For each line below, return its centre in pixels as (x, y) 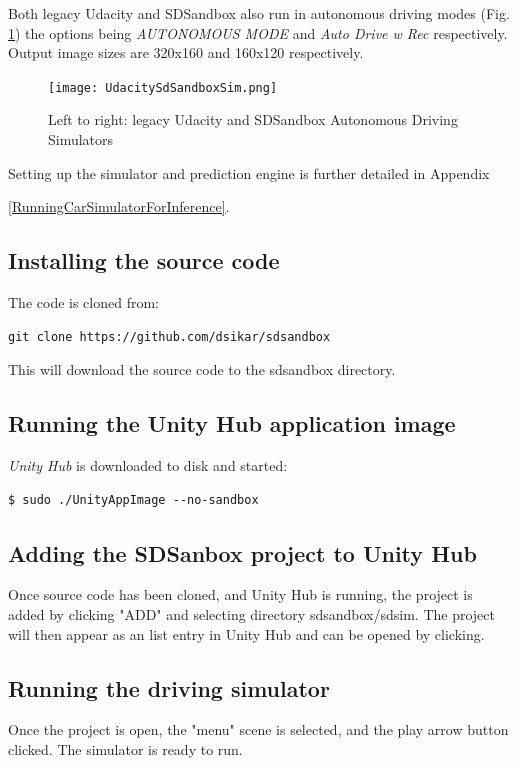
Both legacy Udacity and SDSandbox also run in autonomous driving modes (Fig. (259, 13)
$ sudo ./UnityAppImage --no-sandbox (133, 499)
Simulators (81, 139)
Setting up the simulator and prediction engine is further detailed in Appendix (249, 172)
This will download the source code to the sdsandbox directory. (202, 369)
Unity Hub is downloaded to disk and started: (148, 465)
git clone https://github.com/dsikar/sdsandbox (169, 336)
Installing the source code (144, 260)
